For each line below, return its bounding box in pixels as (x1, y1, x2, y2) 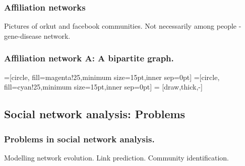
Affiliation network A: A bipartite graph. (4, 52, 174, 64)
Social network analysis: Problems (4, 106, 186, 122)
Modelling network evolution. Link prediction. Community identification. (4, 152, 229, 162)
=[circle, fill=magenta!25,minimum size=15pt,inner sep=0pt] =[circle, (4, 71, 220, 82)
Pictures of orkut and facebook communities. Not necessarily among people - (4, 21, 241, 31)
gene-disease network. (4, 30, 71, 41)
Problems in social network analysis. (4, 132, 155, 145)
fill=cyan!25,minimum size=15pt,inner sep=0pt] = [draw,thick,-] (4, 81, 203, 92)
